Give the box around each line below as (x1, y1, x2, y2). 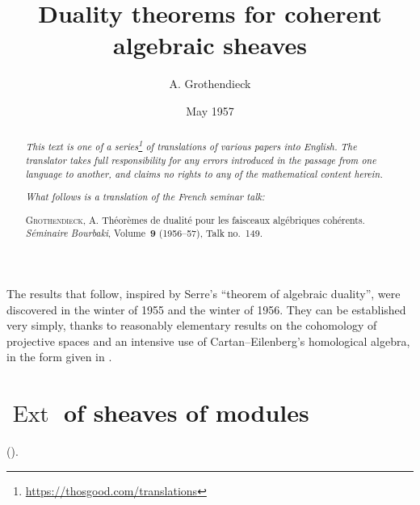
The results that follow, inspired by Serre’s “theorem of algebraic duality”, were (6, 284, 401, 301)
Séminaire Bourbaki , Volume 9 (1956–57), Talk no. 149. (25, 226, 262, 241)
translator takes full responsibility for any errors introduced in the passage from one (25, 153, 376, 166)
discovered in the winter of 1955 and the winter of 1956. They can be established (6, 301, 406, 318)
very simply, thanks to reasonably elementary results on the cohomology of (6, 317, 377, 334)
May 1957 (186, 102, 234, 119)
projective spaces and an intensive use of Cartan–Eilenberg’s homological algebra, (6, 332, 410, 349)
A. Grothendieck (169, 75, 251, 92)
